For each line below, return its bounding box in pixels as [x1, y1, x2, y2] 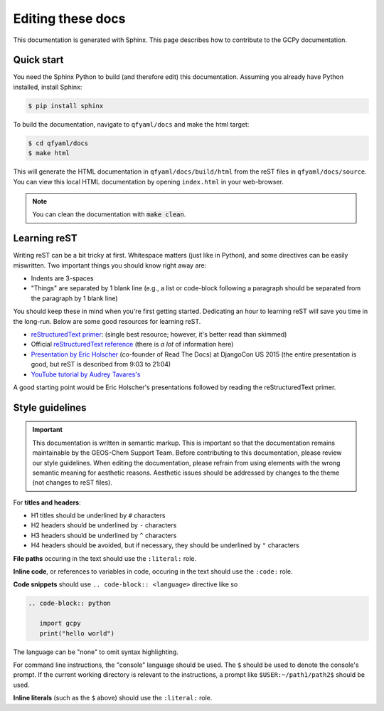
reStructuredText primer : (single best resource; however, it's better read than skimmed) [31, 330, 287, 338]
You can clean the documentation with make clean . [32, 210, 186, 218]
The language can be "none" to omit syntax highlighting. [13, 648, 179, 656]
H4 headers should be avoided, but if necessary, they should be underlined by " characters [31, 541, 300, 549]
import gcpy [39, 619, 81, 628]
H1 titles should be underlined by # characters [31, 511, 166, 520]
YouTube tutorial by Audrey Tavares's [31, 370, 141, 379]
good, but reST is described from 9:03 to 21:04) [31, 360, 171, 369]
